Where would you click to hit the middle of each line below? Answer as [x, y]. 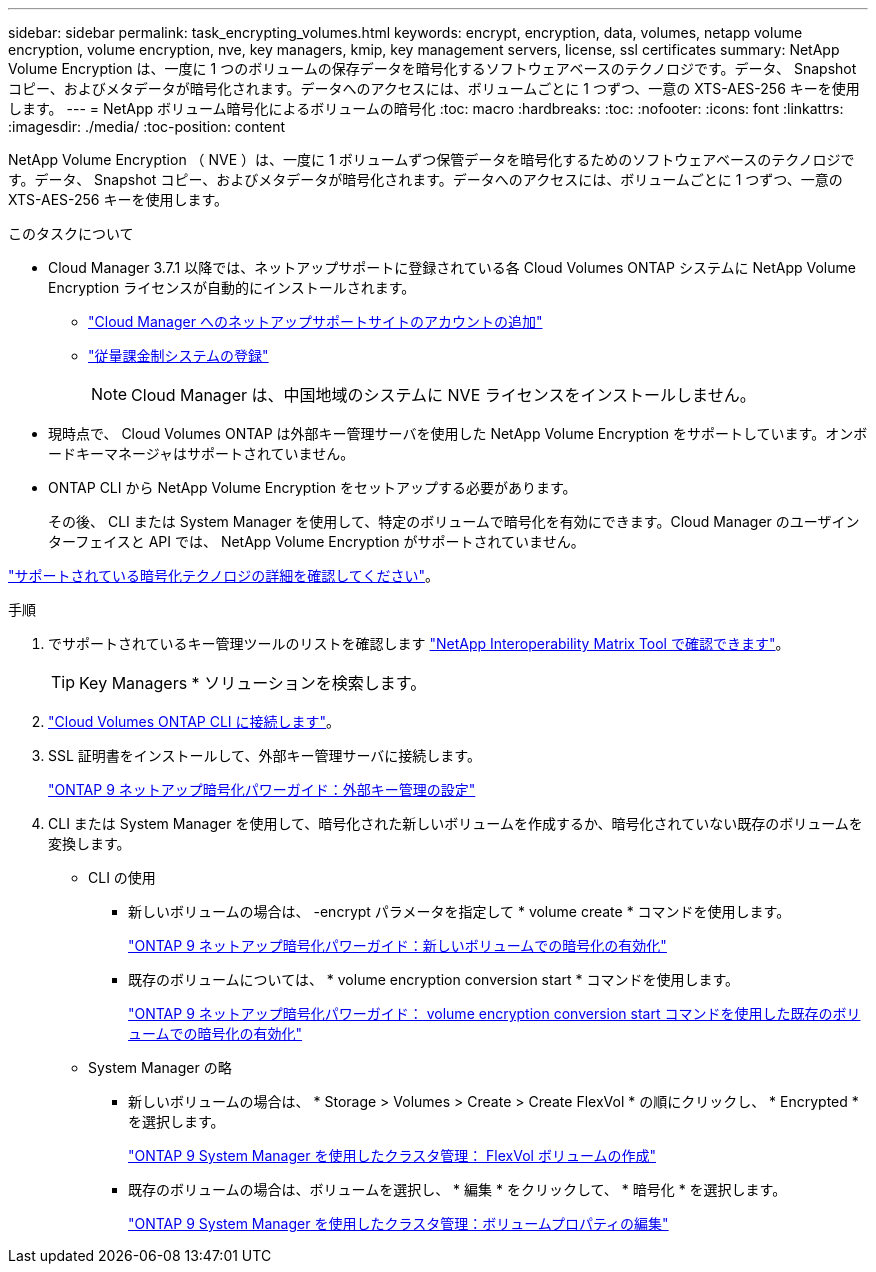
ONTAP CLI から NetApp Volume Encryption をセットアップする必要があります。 [312, 487]
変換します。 [89, 843]
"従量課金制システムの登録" [178, 355]
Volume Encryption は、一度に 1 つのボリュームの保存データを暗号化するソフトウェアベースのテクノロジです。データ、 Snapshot [432, 68]
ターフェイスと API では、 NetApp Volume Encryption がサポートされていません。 [316, 541]
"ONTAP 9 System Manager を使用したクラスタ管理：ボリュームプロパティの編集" [398, 1223]
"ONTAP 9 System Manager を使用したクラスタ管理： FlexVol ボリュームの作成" [392, 1155]
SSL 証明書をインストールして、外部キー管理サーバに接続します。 [264, 755]
